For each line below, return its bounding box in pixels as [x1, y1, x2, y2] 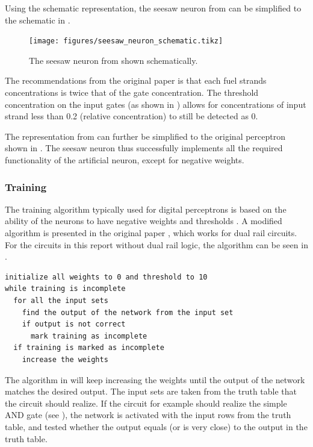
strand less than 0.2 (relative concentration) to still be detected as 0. [5, 110, 258, 122]
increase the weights [22, 355, 108, 364]
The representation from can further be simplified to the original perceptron [5, 130, 286, 142]
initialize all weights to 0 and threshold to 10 [5, 272, 208, 281]
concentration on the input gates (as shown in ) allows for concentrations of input [5, 98, 306, 110]
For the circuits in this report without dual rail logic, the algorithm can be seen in [5, 238, 308, 251]
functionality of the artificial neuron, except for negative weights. [5, 154, 244, 166]
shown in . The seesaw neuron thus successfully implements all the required [5, 142, 283, 154]
